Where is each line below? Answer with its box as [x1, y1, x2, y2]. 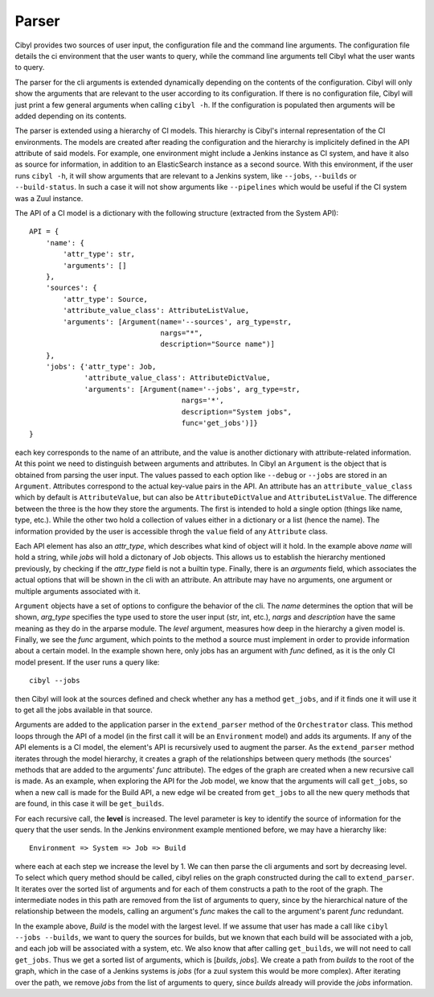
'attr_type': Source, [63, 295, 149, 303]
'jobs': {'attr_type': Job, [45, 362, 157, 372]
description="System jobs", [181, 407, 293, 416]
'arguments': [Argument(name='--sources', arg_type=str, [63, 317, 293, 326]
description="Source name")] [160, 340, 275, 349]
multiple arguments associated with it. [14, 586, 141, 595]
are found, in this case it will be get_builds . [14, 799, 165, 809]
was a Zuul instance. [14, 193, 84, 203]
